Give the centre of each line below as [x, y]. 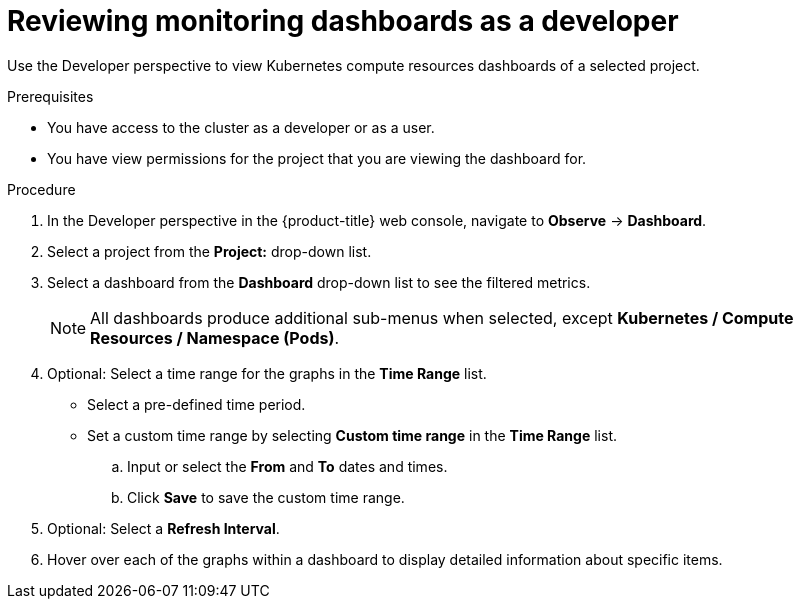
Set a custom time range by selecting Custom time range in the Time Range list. [352, 435]
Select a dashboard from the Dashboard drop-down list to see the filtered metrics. [319, 282]
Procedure [41, 189]
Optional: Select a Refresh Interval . [163, 528]
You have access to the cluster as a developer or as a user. [241, 127]
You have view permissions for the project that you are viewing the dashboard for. [317, 158]
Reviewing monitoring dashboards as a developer [343, 21]
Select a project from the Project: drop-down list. [209, 251]
